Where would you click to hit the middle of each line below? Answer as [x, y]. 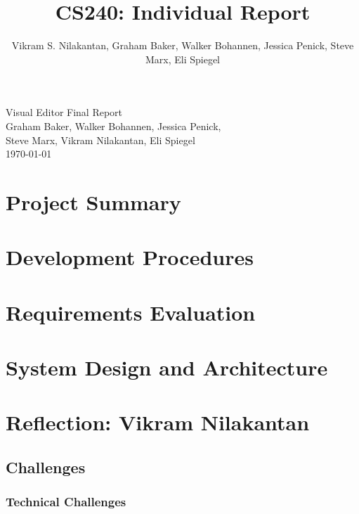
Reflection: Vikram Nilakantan [158, 422]
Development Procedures [130, 257]
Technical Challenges [66, 502]
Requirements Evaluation [131, 312]
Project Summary [93, 201]
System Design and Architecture [167, 367]
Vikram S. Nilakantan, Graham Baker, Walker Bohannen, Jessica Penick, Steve [183, 45]
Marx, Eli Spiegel [183, 59]
